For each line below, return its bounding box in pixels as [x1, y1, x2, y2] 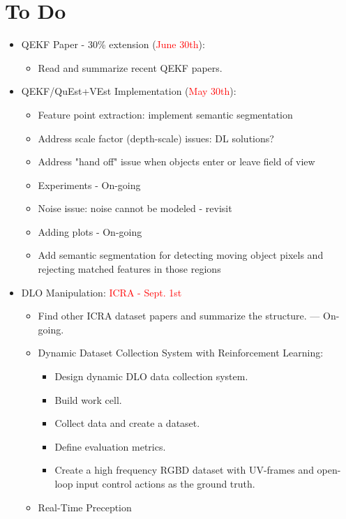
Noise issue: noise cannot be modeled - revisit [38, 201, 232, 216]
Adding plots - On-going [38, 224, 142, 239]
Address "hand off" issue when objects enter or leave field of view [38, 154, 315, 169]
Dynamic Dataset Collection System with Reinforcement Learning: [38, 345, 324, 360]
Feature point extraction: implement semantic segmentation [38, 107, 293, 121]
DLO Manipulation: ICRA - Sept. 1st [21, 285, 182, 299]
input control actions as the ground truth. [76, 476, 255, 490]
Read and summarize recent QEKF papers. [38, 60, 223, 75]
